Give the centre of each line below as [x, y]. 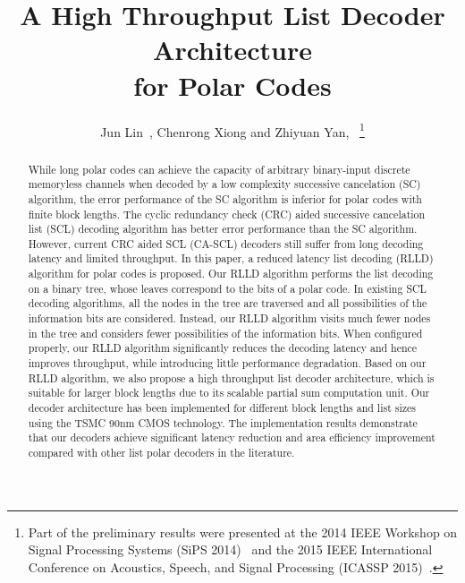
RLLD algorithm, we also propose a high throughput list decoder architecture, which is [231, 377]
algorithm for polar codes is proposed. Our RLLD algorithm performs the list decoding [231, 274]
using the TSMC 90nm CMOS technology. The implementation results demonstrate [223, 422]
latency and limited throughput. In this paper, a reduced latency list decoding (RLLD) [231, 258]
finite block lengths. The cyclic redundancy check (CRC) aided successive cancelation [227, 214]
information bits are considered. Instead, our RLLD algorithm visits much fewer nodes [229, 318]
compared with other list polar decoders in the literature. [161, 453]
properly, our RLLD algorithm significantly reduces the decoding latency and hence [223, 348]
